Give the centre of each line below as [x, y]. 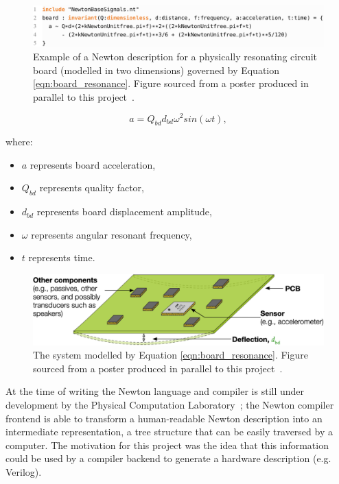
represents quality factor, [92, 187]
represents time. [62, 257]
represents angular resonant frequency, [112, 234]
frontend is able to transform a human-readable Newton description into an [164, 418]
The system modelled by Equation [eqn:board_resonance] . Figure [171, 355]
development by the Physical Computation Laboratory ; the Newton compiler [170, 404]
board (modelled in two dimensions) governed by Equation [156, 70]
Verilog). [24, 471]
